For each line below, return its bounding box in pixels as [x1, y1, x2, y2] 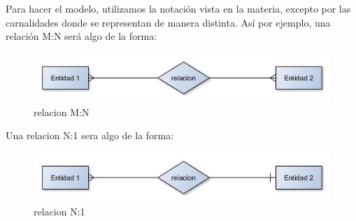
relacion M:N [34, 104, 90, 119]
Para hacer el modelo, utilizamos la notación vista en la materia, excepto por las [6, 1, 351, 15]
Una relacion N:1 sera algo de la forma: [6, 128, 174, 143]
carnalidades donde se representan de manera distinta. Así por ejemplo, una [6, 15, 331, 29]
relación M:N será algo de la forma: [6, 29, 157, 43]
